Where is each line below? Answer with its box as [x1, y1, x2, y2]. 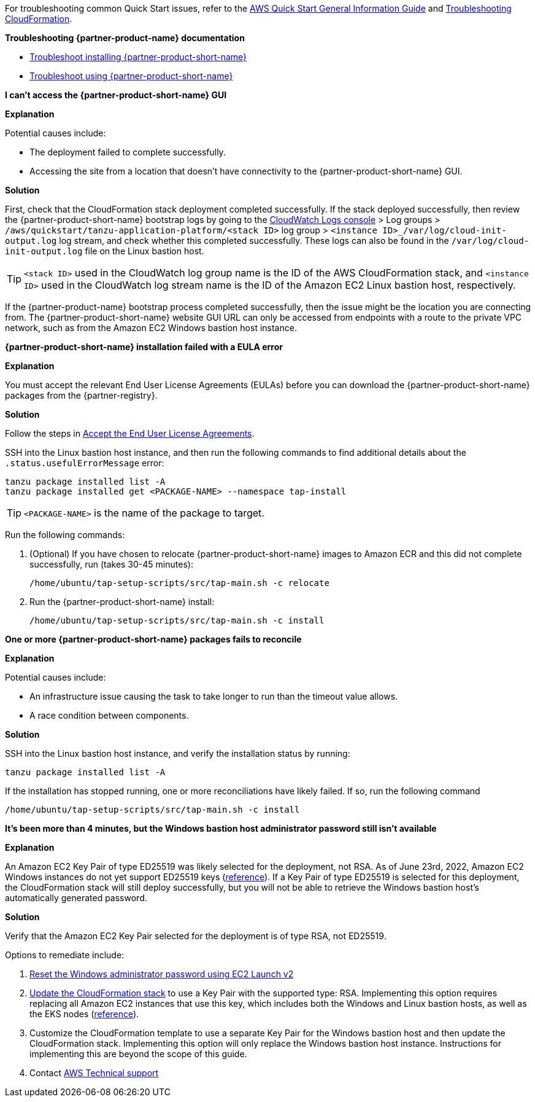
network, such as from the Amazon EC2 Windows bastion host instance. [5, 322, 297, 333]
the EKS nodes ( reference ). [29, 1009, 139, 1019]
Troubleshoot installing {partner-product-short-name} [29, 52, 247, 62]
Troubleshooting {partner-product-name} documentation [5, 33, 245, 43]
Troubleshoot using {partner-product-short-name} [29, 71, 233, 81]
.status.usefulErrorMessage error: [5, 458, 164, 468]
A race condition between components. [29, 710, 189, 721]
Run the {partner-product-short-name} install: [29, 596, 215, 607]
